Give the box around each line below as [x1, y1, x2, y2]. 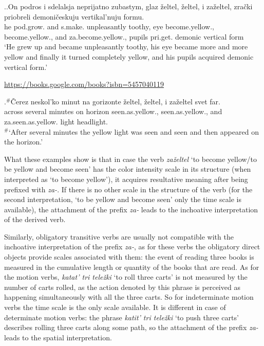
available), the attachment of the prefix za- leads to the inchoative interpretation [4, 204, 258, 214]
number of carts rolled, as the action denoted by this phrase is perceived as [4, 281, 240, 292]
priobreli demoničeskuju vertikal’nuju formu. [4, 11, 144, 22]
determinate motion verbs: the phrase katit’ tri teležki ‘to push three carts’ [4, 312, 239, 322]
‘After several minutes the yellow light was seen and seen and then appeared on [8, 126, 259, 137]
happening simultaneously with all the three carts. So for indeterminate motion [4, 292, 254, 302]
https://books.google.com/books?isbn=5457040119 [4, 79, 164, 89]
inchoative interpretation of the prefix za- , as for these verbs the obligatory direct [4, 241, 260, 252]
